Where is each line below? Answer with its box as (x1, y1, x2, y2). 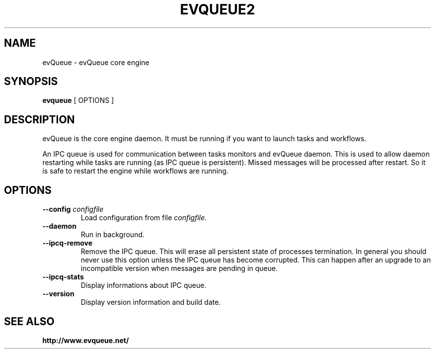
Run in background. (80, 230, 145, 239)
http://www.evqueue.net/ (42, 336, 129, 345)
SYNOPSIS (4, 75, 58, 88)
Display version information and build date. (80, 298, 221, 307)
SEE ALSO (4, 315, 55, 328)
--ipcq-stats (42, 272, 84, 281)
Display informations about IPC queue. (80, 281, 207, 290)
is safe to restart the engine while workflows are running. (42, 167, 229, 176)
